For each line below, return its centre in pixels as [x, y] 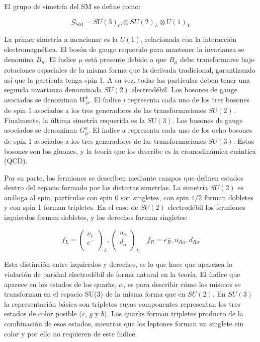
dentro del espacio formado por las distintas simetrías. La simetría [106, 187]
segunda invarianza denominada [53, 90]
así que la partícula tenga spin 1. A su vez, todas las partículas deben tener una [127, 79]
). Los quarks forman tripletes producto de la [174, 313]
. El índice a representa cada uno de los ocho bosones [170, 130]
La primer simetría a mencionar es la [61, 39]
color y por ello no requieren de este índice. [71, 333]
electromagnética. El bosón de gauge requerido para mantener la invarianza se [124, 49]
